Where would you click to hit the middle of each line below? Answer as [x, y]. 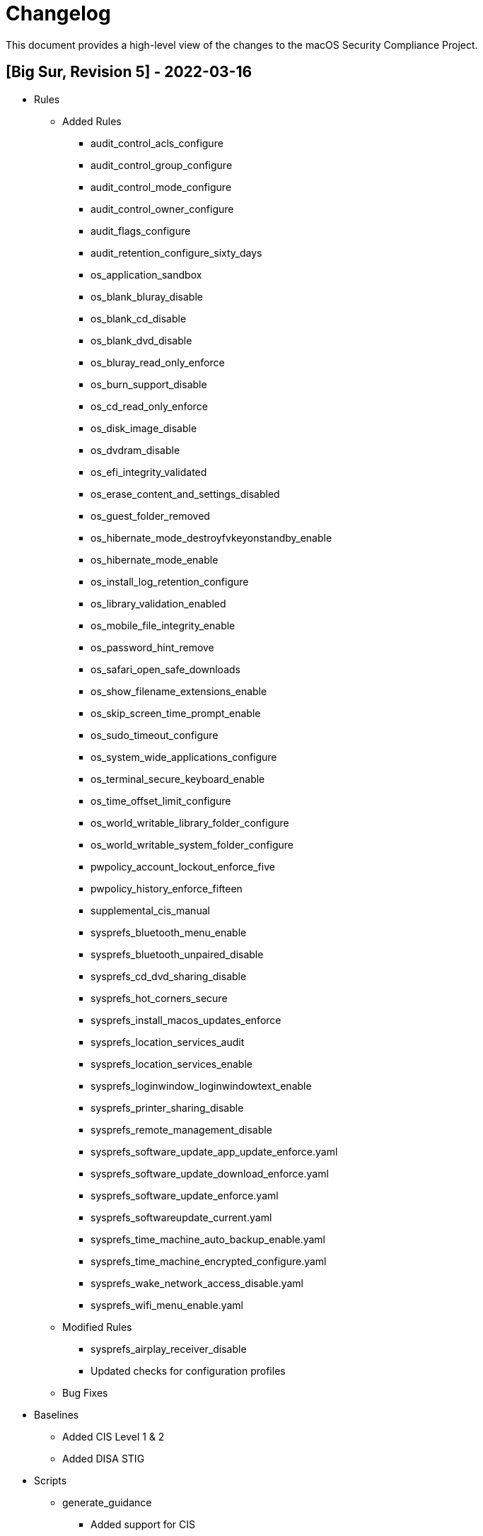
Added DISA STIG [104, 1458]
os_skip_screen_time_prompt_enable [176, 713]
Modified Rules [97, 1327]
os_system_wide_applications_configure [184, 757]
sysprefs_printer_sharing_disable [167, 1107]
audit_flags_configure [141, 231]
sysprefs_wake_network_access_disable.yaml [197, 1283]
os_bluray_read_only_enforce [158, 362]
